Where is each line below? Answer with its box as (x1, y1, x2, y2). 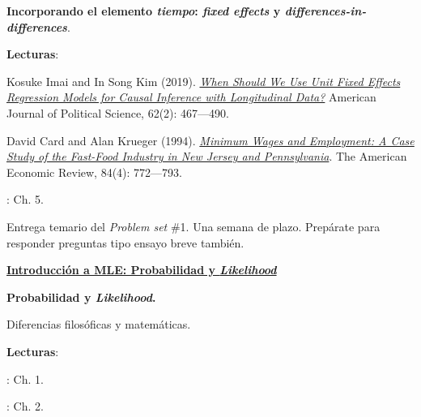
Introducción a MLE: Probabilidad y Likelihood (6, 261, 277, 278)
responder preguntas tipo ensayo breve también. (6, 234, 245, 251)
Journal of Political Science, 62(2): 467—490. (6, 104, 230, 121)
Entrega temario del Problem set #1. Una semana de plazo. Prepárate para (6, 217, 381, 234)
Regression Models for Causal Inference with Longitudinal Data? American (6, 88, 376, 105)
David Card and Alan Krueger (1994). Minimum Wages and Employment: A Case (6, 131, 415, 148)
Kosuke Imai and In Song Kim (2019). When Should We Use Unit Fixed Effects (6, 72, 401, 89)
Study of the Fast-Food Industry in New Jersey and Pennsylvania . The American (6, 148, 407, 165)
